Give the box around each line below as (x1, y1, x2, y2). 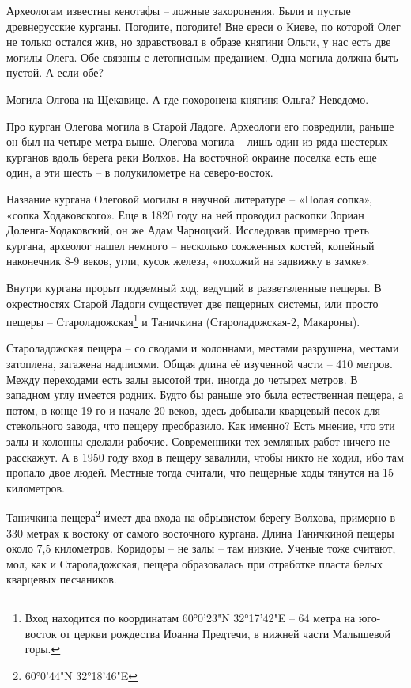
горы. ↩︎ (25, 640, 61, 657)
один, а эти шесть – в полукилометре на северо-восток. (6, 164, 273, 181)
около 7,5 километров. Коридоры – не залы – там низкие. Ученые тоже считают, (6, 540, 396, 557)
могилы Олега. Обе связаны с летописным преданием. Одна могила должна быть (6, 48, 398, 65)
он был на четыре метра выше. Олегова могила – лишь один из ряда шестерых (6, 133, 388, 150)
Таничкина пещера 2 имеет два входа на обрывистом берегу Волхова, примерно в (6, 507, 395, 525)
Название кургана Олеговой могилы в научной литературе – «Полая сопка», (6, 190, 372, 207)
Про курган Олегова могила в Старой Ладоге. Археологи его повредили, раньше (6, 117, 394, 134)
